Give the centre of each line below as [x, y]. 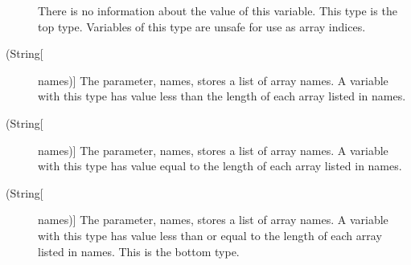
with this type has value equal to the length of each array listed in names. [220, 166]
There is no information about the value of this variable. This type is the [218, 10]
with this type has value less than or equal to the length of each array [210, 235]
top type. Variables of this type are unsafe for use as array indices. [202, 26]
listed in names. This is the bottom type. [139, 251]
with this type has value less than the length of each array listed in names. [222, 96]
